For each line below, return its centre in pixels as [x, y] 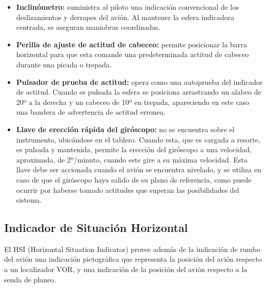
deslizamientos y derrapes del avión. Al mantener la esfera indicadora [125, 17]
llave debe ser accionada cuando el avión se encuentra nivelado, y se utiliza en [139, 169]
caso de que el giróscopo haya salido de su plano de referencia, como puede [134, 179]
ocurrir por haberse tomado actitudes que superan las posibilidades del [128, 190]
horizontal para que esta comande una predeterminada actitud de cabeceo [132, 54]
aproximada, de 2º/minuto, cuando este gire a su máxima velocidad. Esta [132, 159]
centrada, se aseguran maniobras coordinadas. [88, 27]
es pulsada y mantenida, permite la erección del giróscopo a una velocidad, [134, 149]
